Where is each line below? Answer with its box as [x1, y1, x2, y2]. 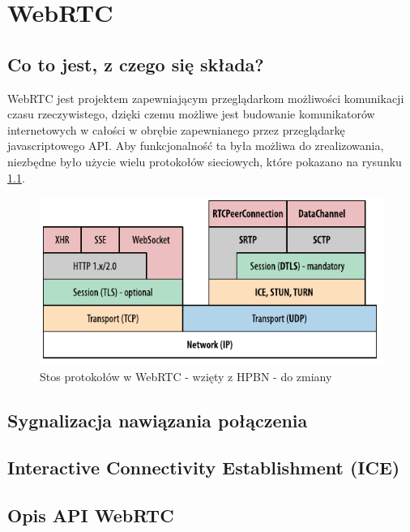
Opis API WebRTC [7, 503, 174, 528]
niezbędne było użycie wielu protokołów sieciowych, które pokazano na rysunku [7, 152, 402, 169]
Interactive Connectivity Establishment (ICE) [7, 455, 400, 480]
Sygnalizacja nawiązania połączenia [7, 407, 308, 432]
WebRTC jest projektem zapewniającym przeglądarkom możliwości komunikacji [7, 89, 404, 106]
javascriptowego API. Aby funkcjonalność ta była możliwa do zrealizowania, [7, 137, 384, 154]
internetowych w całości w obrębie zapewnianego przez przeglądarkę [7, 121, 345, 138]
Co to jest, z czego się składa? [7, 51, 264, 76]
